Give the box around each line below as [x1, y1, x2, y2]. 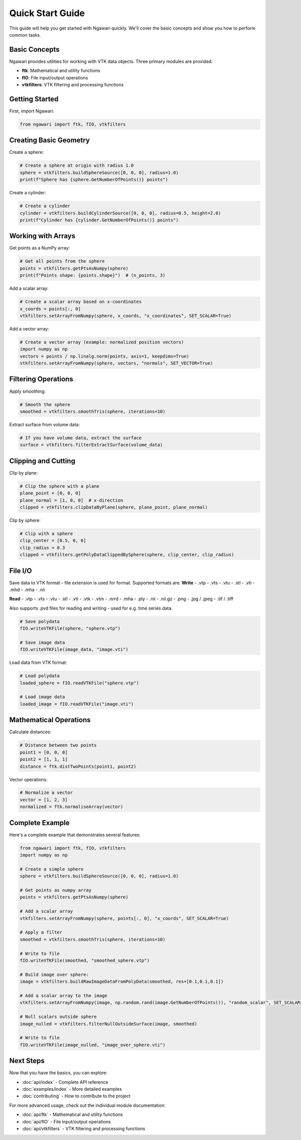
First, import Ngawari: [9, 108, 55, 114]
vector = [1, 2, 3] [20, 796, 68, 803]
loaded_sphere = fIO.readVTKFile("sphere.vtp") [20, 680, 139, 686]
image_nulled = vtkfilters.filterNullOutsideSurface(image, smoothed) [20, 1021, 198, 1027]
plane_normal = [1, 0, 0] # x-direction [20, 497, 123, 503]
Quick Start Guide [9, 8, 85, 19]
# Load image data [20, 694, 65, 700]
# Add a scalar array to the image [20, 992, 107, 998]
